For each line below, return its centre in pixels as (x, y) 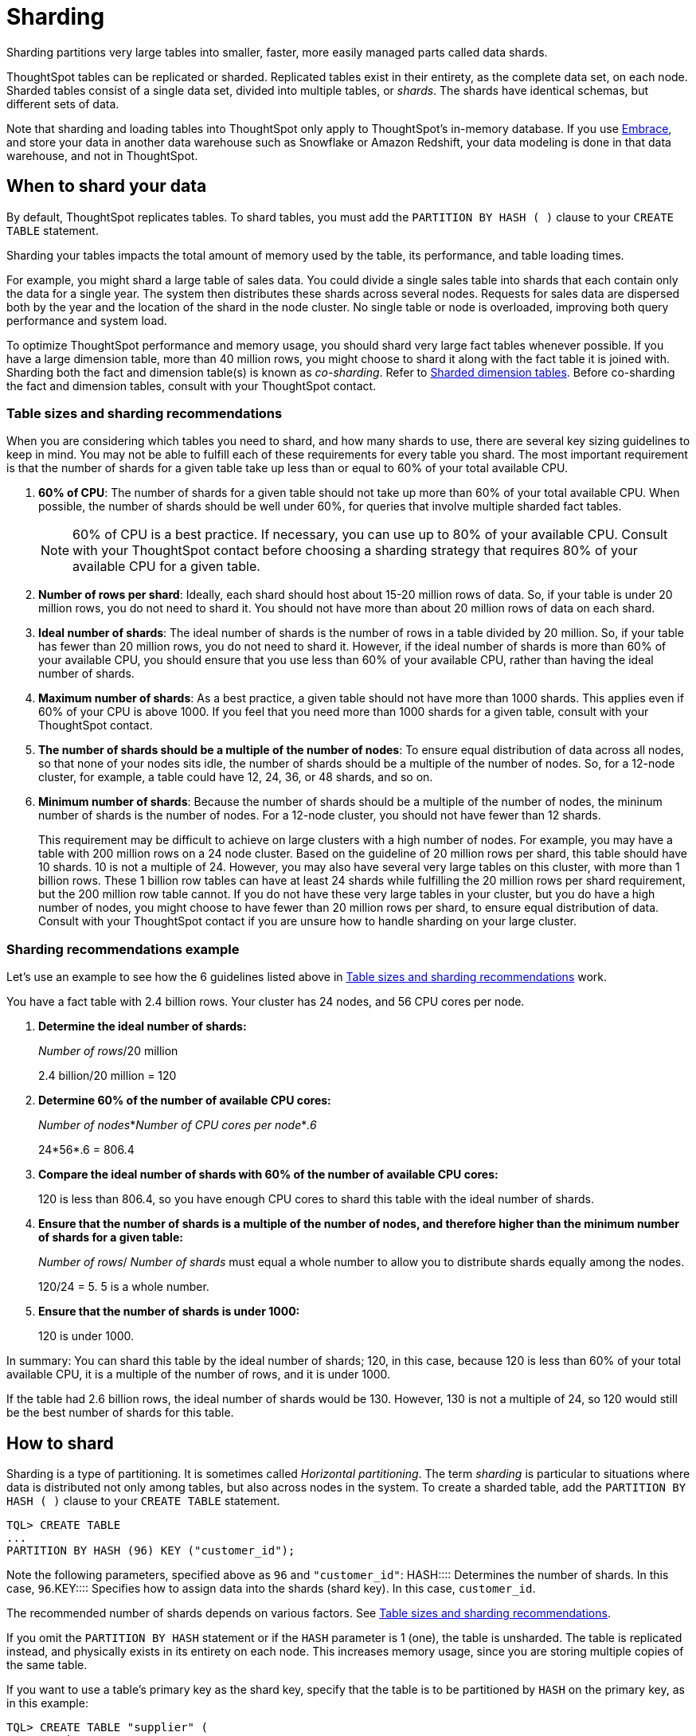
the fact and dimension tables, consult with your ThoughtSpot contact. (192, 385)
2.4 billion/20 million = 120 (108, 1076)
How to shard (60, 1443)
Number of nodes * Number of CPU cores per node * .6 (178, 1125)
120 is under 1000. (86, 1336)
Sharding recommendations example (123, 949)
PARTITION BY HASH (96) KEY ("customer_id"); (151, 1550)
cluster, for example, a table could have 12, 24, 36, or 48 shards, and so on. (236, 777)
